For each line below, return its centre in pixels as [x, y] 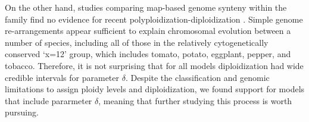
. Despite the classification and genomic [197, 77]
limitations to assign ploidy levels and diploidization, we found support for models [155, 89]
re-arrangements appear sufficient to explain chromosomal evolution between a [148, 31]
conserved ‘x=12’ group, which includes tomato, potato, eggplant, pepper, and [148, 54]
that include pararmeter [49, 100]
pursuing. [22, 112]
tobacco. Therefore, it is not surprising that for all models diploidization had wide [154, 65]
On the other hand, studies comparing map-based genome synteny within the [146, 7]
